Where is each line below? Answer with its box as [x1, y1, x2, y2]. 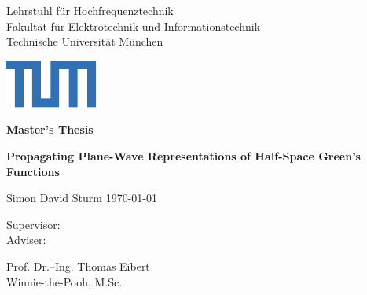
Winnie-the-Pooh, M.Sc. [6, 273, 123, 289]
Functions [6, 163, 60, 179]
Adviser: [6, 231, 46, 248]
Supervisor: [6, 216, 61, 232]
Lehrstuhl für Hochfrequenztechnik [6, 2, 174, 18]
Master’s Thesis [6, 121, 94, 138]
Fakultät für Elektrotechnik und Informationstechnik [6, 17, 261, 34]
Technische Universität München [6, 33, 163, 50]
